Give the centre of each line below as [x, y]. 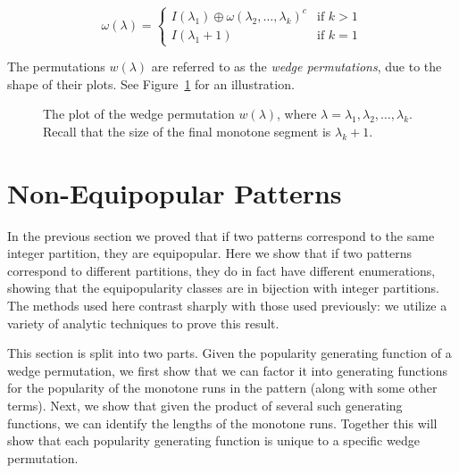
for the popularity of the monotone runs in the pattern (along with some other [222, 388]
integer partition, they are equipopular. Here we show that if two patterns [210, 253]
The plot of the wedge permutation [139, 114]
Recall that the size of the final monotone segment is [187, 131]
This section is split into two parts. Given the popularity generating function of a [229, 353]
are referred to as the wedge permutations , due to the [296, 66]
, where [297, 114]
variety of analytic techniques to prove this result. [143, 323]
